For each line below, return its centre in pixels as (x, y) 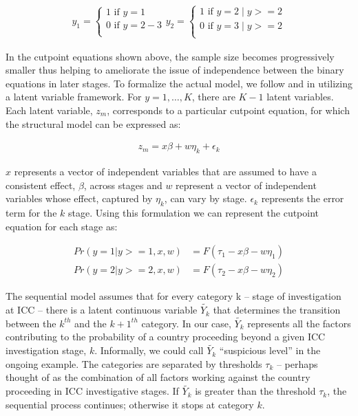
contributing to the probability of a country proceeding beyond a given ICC (166, 337)
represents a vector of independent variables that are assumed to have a (165, 172)
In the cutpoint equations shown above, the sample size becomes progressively (170, 56)
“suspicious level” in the (270, 350)
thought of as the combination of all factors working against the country (158, 377)
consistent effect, (41, 185)
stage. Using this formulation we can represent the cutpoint (193, 212)
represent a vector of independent (246, 185)
